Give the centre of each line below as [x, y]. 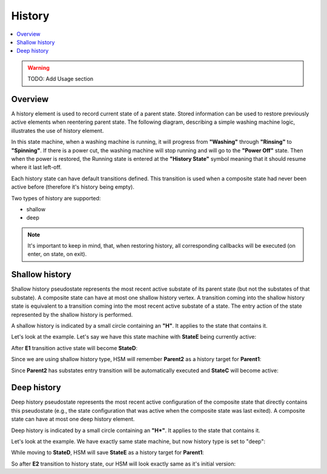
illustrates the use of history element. [58, 130]
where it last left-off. [36, 168]
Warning [38, 67]
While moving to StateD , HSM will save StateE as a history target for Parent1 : [107, 453]
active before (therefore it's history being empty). [73, 187]
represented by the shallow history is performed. [72, 314]
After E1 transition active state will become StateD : [74, 348]
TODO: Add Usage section [61, 79]
